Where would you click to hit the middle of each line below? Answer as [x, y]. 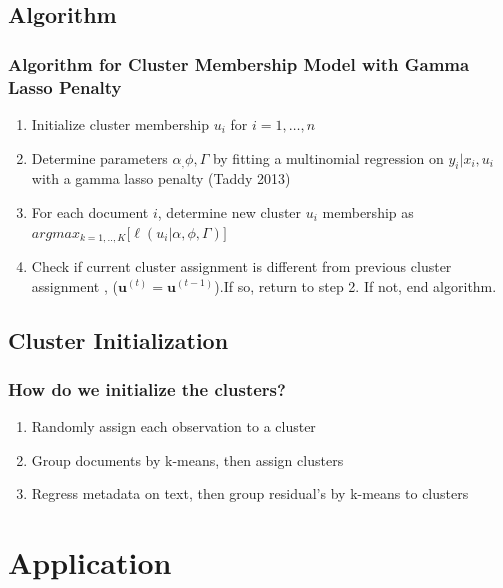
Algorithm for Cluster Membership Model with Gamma [239, 63]
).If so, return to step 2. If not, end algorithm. [355, 285]
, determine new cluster [229, 211]
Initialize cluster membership [120, 123]
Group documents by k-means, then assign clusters [187, 459]
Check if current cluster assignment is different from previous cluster [241, 265]
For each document [90, 211]
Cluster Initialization [118, 339]
